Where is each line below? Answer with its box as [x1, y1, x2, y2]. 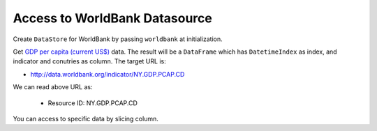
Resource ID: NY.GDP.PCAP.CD [47, 98, 138, 107]
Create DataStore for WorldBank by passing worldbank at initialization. [13, 35, 223, 43]
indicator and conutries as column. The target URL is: [13, 57, 167, 65]
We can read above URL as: [13, 83, 93, 91]
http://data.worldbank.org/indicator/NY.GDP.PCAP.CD [30, 70, 185, 78]
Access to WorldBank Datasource [13, 10, 212, 26]
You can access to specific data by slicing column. [13, 114, 158, 123]
